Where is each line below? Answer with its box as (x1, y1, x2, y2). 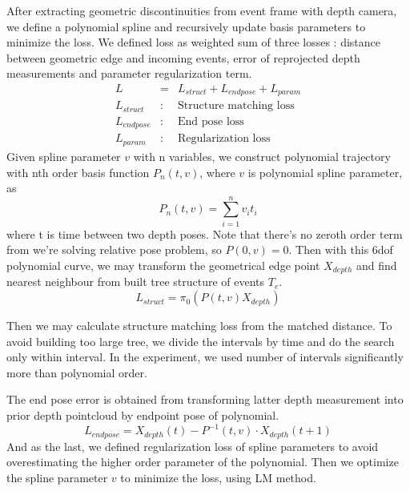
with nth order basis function (6, 163, 150, 180)
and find (356, 257, 397, 273)
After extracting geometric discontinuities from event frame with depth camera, (6, 2, 397, 18)
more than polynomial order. (6, 364, 147, 380)
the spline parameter (6, 469, 108, 485)
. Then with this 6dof (288, 241, 393, 258)
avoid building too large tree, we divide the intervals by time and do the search (6, 332, 395, 349)
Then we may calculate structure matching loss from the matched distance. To (6, 317, 392, 334)
